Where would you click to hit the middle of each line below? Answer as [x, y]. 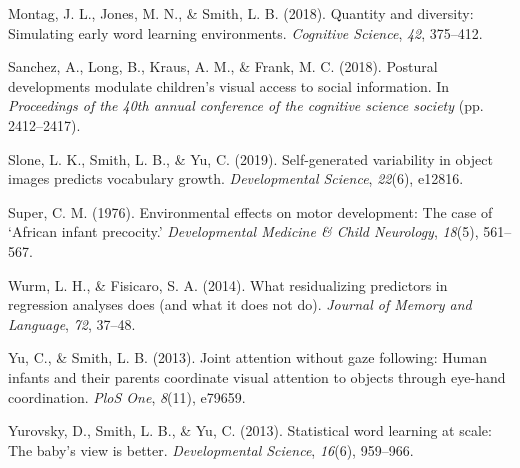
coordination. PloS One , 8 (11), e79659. [127, 396]
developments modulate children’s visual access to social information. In [229, 85]
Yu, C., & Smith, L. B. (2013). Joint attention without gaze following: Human [247, 357]
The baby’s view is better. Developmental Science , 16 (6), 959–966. [211, 449]
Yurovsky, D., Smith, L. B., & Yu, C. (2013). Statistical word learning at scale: [250, 430]
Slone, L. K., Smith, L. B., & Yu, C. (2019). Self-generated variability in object [250, 158]
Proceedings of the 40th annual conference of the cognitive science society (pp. [246, 105]
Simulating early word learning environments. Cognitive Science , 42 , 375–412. [245, 32]
